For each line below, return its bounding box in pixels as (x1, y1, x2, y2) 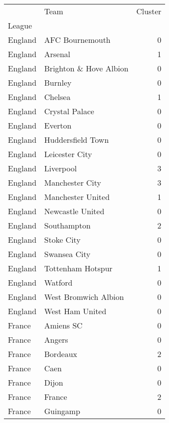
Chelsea (44, 91, 71, 102)
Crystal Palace (44, 105, 94, 117)
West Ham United (44, 305, 107, 317)
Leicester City (44, 148, 92, 160)
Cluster (136, 5, 162, 17)
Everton (44, 120, 72, 131)
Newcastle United (44, 205, 105, 217)
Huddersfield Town (44, 134, 109, 145)
